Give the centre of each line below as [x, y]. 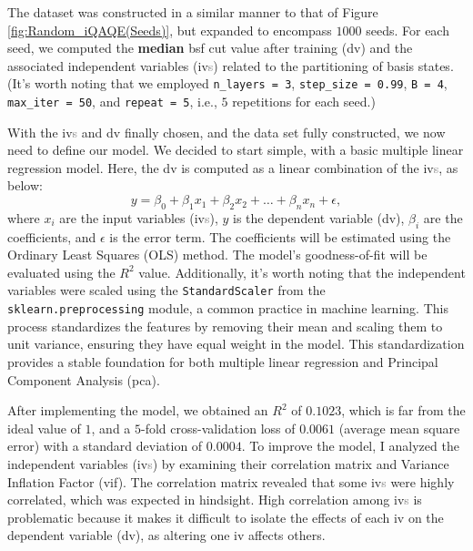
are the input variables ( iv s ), [139, 217]
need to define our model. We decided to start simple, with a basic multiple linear [236, 150]
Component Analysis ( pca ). [84, 379]
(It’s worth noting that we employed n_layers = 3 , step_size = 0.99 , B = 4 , [227, 83]
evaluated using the [61, 272]
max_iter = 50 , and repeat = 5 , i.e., [112, 102]
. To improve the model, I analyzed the [350, 446]
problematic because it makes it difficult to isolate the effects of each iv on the [226, 517]
